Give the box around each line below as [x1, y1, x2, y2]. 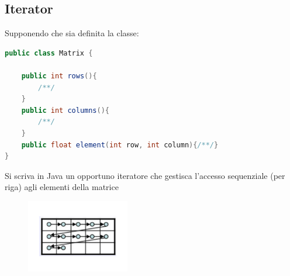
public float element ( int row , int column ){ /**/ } [21, 140, 219, 149]
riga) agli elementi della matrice [5, 181, 119, 193]
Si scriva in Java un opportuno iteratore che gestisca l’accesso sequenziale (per [5, 169, 285, 181]
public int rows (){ [21, 71, 97, 80]
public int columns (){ [21, 106, 110, 115]
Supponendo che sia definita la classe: [5, 27, 139, 39]
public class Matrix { [5, 49, 93, 57]
